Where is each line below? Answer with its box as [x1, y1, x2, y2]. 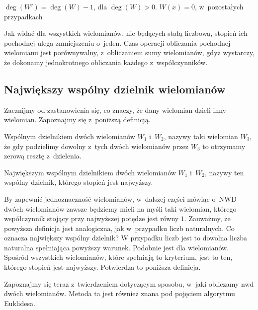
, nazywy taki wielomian [164, 131, 238, 141]
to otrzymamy [202, 141, 246, 151]
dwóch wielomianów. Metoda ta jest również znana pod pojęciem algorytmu [4, 288, 235, 299]
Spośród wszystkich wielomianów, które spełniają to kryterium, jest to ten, [4, 252, 233, 262]
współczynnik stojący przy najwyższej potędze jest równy [4, 213, 179, 224]
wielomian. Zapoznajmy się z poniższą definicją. [4, 114, 151, 125]
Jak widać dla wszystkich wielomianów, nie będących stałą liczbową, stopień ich [4, 28, 248, 38]
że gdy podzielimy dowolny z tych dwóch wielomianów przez [4, 141, 188, 151]
